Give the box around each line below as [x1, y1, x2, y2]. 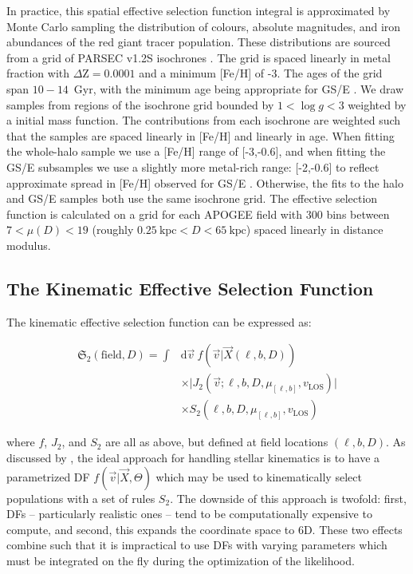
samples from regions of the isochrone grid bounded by [6, 96, 274, 113]
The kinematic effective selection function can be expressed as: [6, 313, 312, 330]
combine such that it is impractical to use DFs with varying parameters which [6, 536, 387, 553]
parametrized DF [6, 468, 90, 485]
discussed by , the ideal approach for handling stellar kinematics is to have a [6, 449, 380, 465]
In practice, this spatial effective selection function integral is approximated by [6, 2, 391, 18]
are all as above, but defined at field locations [105, 433, 328, 450]
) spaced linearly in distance [246, 221, 383, 238]
